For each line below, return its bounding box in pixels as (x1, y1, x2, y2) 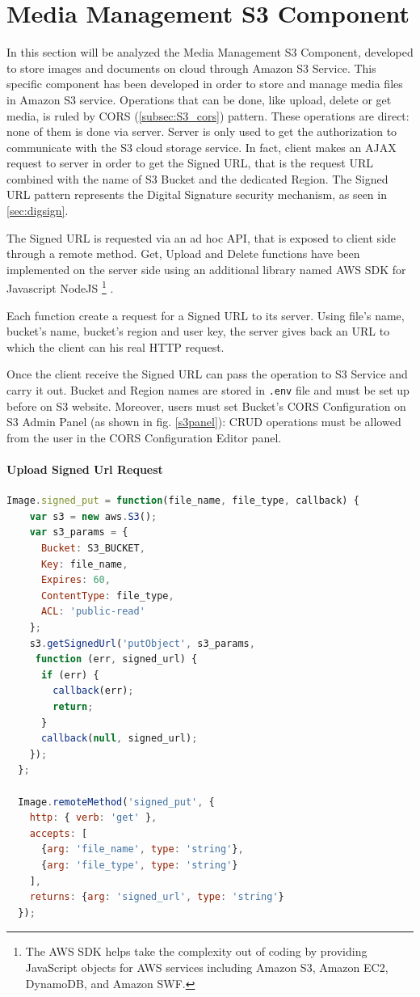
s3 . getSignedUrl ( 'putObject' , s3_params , (29, 637, 255, 649)
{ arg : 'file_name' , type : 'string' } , (40, 843, 244, 855)
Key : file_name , (40, 558, 128, 570)
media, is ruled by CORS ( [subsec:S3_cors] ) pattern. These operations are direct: (6, 107, 409, 124)
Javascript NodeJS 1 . (6, 277, 114, 297)
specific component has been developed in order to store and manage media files (6, 75, 403, 92)
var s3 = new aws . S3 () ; (29, 510, 157, 522)
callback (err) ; (52, 685, 134, 697)
